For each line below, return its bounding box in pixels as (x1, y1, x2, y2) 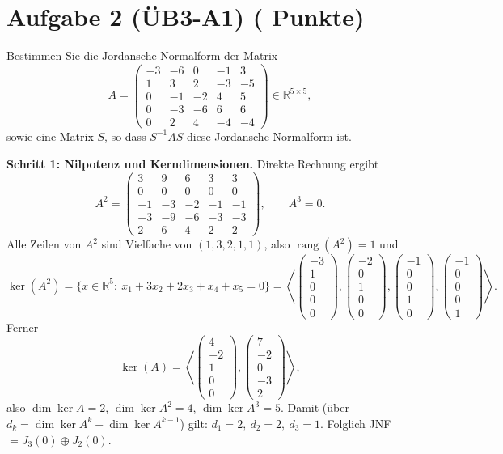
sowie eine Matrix (6, 127, 94, 144)
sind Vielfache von (101, 235, 192, 252)
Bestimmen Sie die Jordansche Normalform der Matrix (6, 47, 278, 64)
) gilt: (180, 414, 208, 431)
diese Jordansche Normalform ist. (186, 127, 352, 144)
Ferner (6, 318, 39, 335)
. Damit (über (280, 399, 349, 416)
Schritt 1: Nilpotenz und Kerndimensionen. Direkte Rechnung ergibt (6, 155, 379, 172)
